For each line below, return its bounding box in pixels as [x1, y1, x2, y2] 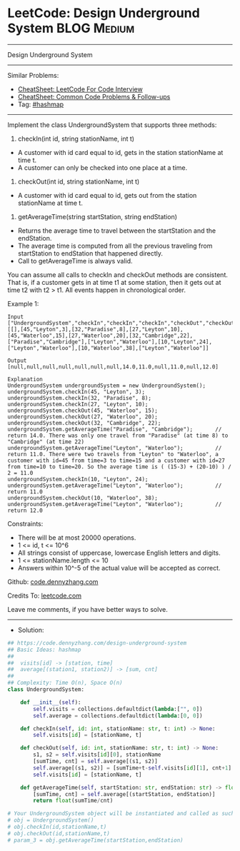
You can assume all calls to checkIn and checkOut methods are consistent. [7, 270, 229, 279]
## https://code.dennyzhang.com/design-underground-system [7, 639, 187, 647]
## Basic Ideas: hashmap [7, 646, 81, 653]
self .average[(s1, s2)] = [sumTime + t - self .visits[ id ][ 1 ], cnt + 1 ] [33, 764, 232, 772]
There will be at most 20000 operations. [17, 533, 136, 542]
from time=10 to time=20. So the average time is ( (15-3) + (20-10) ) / [7, 463, 232, 470]
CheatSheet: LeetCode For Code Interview [17, 84, 143, 94]
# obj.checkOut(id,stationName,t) [7, 830, 111, 837]
